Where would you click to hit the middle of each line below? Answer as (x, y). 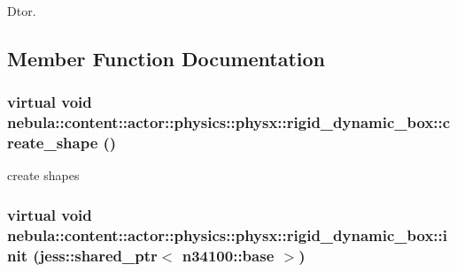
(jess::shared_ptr (95, 255)
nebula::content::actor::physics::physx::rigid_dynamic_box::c (229, 122)
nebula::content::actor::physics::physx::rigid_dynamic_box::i (227, 234)
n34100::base (228, 255)
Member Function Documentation (167, 58)
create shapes (43, 175)
